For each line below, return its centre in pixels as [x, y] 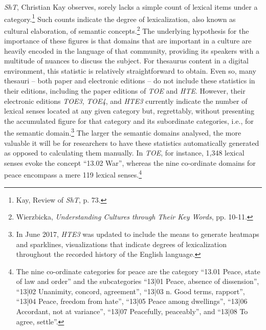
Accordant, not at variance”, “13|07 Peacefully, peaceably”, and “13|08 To [132, 311]
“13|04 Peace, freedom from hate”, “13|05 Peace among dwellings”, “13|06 [132, 301]
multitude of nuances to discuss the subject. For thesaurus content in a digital [126, 61]
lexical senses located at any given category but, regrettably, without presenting [129, 111]
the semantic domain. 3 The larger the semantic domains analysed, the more [123, 132]
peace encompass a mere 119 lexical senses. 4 [73, 174]
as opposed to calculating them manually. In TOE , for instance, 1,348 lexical [124, 153]
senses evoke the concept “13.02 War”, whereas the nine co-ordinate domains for [130, 162]
